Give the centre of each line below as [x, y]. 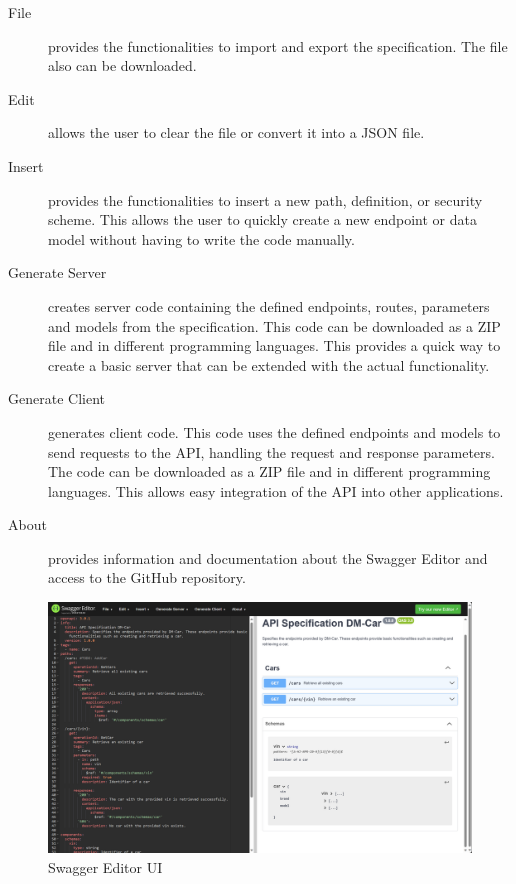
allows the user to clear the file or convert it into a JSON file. [236, 132]
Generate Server [57, 272]
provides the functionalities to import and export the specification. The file [278, 45]
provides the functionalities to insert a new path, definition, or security [265, 199]
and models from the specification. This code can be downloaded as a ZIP [274, 325]
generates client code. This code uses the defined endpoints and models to [274, 431]
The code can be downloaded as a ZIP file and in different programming [269, 471]
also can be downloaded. [122, 65]
